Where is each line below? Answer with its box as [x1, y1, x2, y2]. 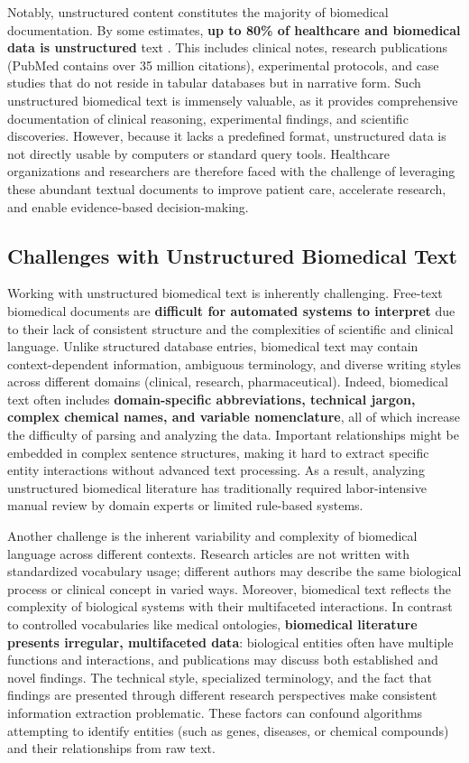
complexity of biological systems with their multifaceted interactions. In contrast [7, 597, 453, 616]
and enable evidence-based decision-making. [7, 197, 249, 216]
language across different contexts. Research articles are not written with [7, 544, 410, 563]
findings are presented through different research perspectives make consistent [7, 685, 437, 704]
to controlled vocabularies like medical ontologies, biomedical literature [7, 615, 418, 634]
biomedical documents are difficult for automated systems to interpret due [7, 301, 455, 320]
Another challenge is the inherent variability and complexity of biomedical [7, 526, 418, 545]
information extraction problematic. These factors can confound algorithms [7, 703, 423, 721]
